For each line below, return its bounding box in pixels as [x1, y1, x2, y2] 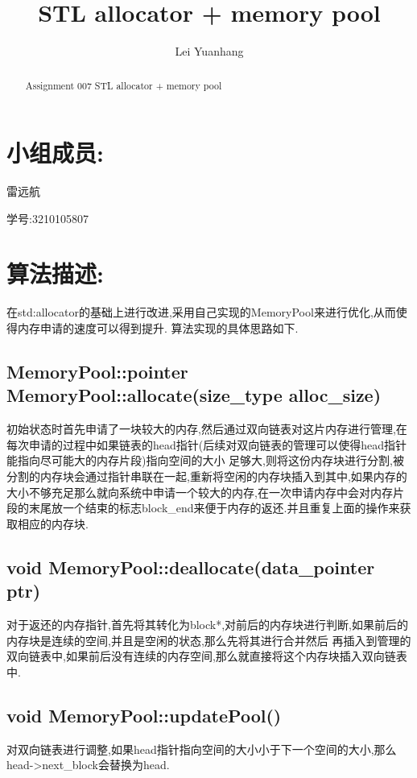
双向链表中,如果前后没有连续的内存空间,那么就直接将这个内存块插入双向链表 [6, 648, 407, 664]
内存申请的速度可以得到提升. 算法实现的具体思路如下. [17, 320, 299, 337]
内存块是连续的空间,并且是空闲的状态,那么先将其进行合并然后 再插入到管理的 [6, 631, 411, 648]
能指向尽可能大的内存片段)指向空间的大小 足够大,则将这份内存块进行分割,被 [6, 452, 404, 469]
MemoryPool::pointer [6, 359, 188, 383]
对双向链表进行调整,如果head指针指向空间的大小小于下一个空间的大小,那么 [6, 740, 397, 757]
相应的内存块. [17, 515, 89, 532]
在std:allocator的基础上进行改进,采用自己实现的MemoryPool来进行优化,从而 [6, 304, 396, 321]
